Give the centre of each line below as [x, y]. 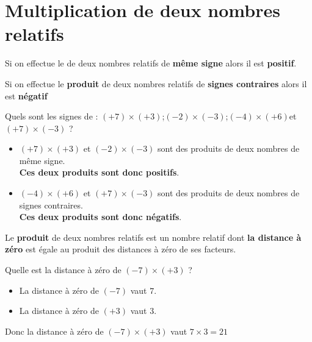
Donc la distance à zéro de [54, 331]
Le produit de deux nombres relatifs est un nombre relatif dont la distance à [153, 237]
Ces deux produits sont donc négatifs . [100, 217]
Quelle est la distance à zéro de [63, 270]
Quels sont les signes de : [52, 116]
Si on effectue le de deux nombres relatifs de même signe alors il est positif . [151, 63]
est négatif [26, 95]
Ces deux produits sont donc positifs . [99, 172]
